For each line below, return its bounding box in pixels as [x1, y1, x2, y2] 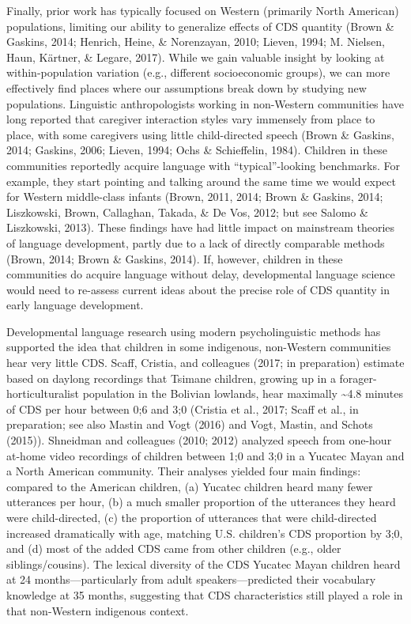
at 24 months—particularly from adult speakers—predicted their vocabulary [6, 571, 376, 588]
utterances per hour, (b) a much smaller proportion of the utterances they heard [6, 494, 396, 510]
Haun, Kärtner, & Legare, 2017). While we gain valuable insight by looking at [6, 48, 385, 65]
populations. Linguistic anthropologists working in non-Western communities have [6, 95, 404, 112]
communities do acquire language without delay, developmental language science [6, 266, 395, 282]
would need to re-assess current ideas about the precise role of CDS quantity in [6, 281, 390, 297]
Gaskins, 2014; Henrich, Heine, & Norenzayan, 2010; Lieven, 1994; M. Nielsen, [6, 33, 385, 50]
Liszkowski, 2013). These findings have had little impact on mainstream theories [6, 219, 395, 236]
